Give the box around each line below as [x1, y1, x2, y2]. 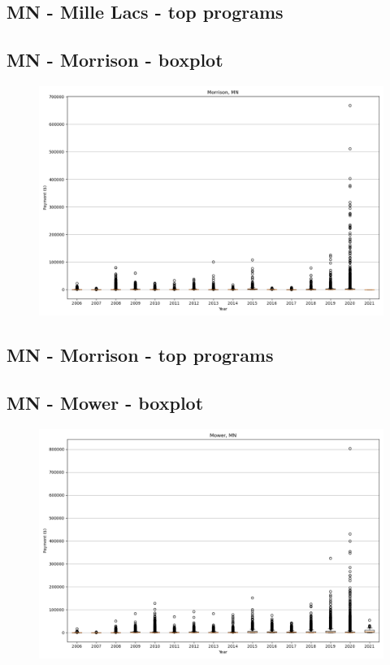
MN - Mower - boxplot [6, 390, 204, 415]
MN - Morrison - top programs [6, 342, 274, 367]
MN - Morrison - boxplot [6, 47, 223, 72]
